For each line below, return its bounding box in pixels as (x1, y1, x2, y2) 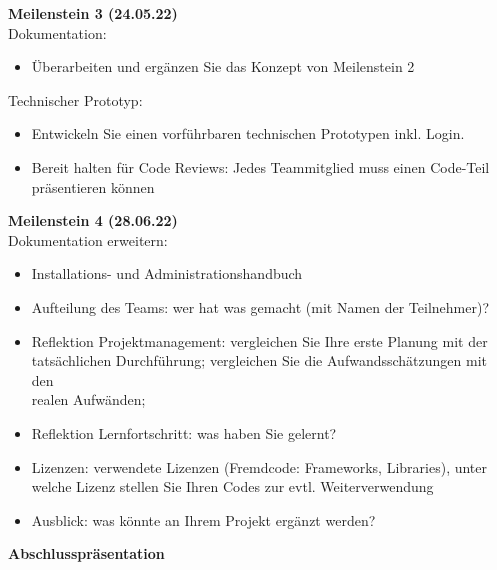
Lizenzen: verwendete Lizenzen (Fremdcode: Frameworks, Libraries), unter (31, 456, 488, 477)
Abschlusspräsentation (8, 543, 165, 564)
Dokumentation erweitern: (8, 229, 168, 250)
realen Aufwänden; (31, 389, 146, 410)
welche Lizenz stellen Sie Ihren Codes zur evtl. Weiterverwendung (31, 476, 434, 497)
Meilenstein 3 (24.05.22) (8, 3, 178, 23)
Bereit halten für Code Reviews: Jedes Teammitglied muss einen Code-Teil (31, 156, 490, 177)
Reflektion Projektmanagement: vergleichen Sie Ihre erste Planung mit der (31, 330, 488, 351)
